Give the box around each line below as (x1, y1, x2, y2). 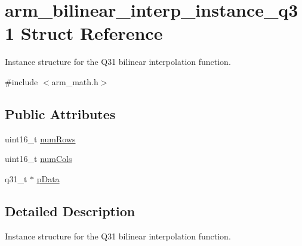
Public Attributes (5, 104, 116, 123)
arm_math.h (51, 75, 98, 88)
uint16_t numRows (5, 132, 76, 145)
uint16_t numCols (5, 152, 72, 165)
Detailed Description (5, 201, 135, 220)
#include (5, 75, 38, 88)
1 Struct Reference (5, 21, 163, 45)
